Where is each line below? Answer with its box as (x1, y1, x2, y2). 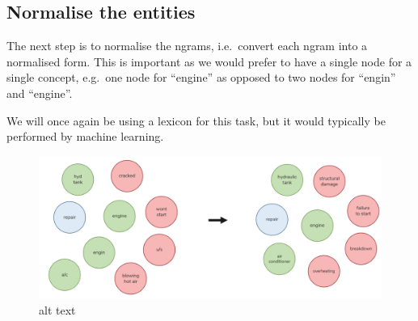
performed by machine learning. (6, 128, 164, 145)
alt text (39, 301, 76, 318)
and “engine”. (6, 84, 73, 101)
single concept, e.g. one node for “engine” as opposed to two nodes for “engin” (6, 69, 396, 86)
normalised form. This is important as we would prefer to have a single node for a (6, 53, 412, 70)
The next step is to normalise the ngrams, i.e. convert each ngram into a (6, 37, 368, 54)
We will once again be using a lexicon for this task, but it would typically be (6, 112, 386, 129)
